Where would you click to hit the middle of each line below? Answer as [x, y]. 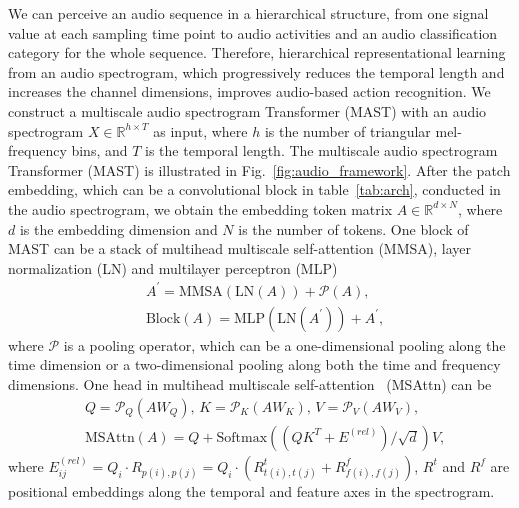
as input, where [200, 130]
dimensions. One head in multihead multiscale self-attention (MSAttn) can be [250, 384]
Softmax [242, 437]
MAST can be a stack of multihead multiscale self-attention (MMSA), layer [240, 248]
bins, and [99, 150]
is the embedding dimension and [118, 228]
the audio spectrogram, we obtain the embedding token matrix [200, 208]
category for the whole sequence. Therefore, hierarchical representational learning [257, 52]
